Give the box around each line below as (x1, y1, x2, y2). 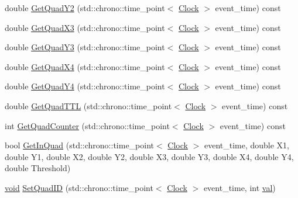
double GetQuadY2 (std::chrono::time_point (5, 2, 165, 13)
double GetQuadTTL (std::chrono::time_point (5, 99, 172, 112)
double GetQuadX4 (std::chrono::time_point (5, 60, 165, 72)
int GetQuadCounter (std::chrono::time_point (5, 119, 170, 131)
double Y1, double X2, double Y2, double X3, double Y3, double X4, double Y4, (5, 150, 294, 162)
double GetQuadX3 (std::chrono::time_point (5, 21, 165, 33)
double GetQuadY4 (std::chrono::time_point (5, 80, 165, 92)
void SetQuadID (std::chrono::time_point (5, 181, 153, 193)
